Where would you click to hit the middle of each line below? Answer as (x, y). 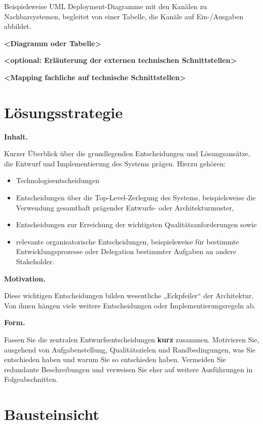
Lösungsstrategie (63, 112)
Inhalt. (16, 136)
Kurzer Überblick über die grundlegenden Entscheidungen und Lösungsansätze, (127, 153)
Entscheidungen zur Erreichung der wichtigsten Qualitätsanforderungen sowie (136, 224)
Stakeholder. (35, 261)
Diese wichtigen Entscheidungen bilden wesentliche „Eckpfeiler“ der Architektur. (129, 295)
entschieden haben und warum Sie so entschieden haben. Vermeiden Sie (115, 359)
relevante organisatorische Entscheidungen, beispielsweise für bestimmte (127, 241)
